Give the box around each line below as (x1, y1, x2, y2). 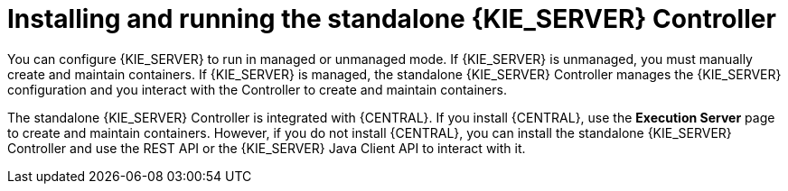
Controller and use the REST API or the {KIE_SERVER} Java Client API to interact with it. (7, 140, 526, 156)
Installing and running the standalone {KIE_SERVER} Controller (7, 4, 776, 34)
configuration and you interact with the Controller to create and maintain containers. (7, 81, 507, 97)
